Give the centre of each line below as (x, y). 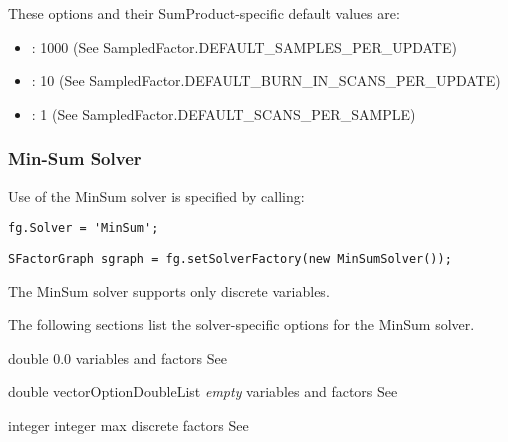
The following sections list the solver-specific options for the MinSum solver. (241, 324)
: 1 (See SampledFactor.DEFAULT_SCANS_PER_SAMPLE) (223, 113)
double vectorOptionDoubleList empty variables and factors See (203, 391)
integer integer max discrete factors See (128, 424)
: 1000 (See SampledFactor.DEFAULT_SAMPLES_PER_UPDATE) (244, 46)
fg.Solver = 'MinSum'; (83, 228)
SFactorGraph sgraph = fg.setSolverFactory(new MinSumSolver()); (230, 258)
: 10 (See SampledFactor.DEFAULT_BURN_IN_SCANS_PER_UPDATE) (266, 80)
